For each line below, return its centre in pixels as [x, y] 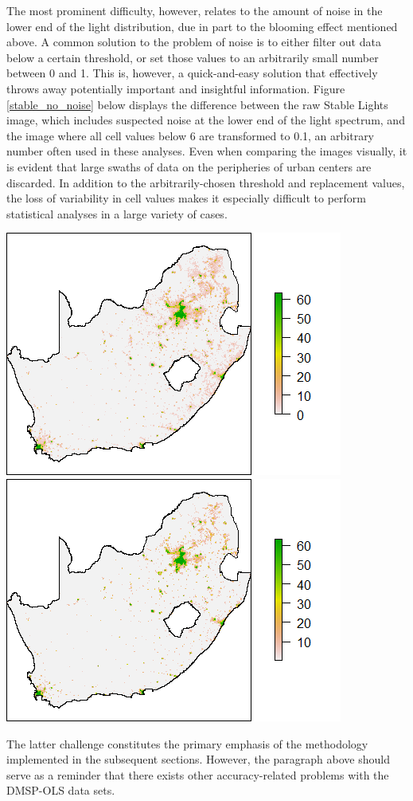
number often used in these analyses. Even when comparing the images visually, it [207, 151]
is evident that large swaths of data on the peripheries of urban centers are [189, 166]
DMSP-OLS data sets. [61, 790]
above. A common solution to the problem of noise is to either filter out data [194, 42]
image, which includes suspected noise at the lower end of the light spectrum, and [206, 120]
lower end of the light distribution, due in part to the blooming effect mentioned [202, 26]
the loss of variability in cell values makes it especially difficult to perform [186, 198]
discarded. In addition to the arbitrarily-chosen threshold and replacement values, [206, 182]
